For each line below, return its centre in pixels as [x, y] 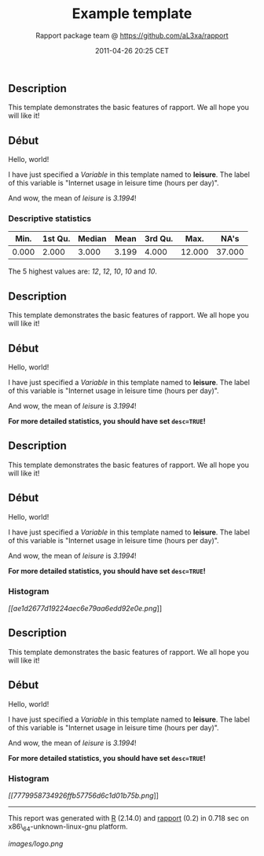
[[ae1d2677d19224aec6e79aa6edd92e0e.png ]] [85, 608]
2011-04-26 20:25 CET [132, 50]
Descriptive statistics [50, 219]
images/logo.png [36, 843]
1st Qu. [56, 239]
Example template [132, 14]
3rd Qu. [159, 239]
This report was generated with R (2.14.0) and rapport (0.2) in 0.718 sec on [128, 817]
